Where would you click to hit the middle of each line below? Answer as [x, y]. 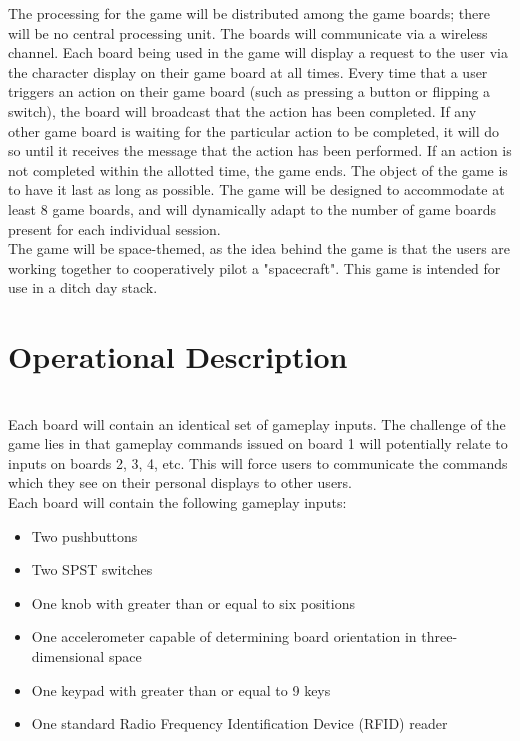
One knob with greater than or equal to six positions [193, 602]
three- [439, 636]
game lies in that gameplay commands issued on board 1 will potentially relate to [258, 443]
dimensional [68, 655]
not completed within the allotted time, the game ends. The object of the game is [258, 169]
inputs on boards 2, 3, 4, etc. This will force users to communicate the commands [258, 462]
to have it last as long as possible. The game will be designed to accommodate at [256, 189]
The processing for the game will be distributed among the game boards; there [249, 13]
